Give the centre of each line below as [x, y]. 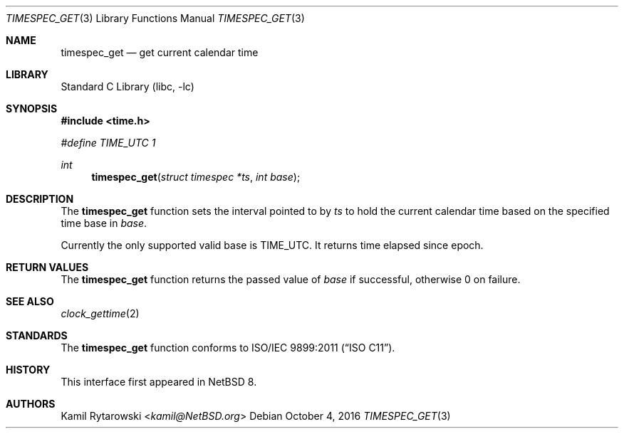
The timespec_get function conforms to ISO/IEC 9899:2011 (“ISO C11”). [228, 348]
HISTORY [28, 370]
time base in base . [104, 223]
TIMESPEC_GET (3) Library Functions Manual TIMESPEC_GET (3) [155, 18]
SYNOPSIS [32, 108]
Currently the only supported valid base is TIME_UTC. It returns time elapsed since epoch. [272, 245]
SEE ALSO [30, 301]
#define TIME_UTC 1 [108, 143]
